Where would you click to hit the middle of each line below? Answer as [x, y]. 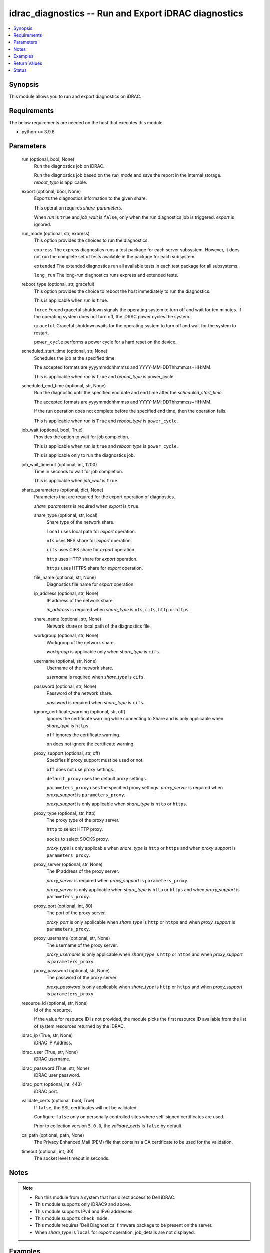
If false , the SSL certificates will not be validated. [86, 1107]
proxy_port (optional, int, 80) [63, 906]
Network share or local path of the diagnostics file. [99, 626]
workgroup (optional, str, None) [66, 635]
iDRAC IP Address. [53, 1042]
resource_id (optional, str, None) [55, 1003]
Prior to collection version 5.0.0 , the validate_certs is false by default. [108, 1126]
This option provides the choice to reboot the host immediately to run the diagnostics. [122, 291]
